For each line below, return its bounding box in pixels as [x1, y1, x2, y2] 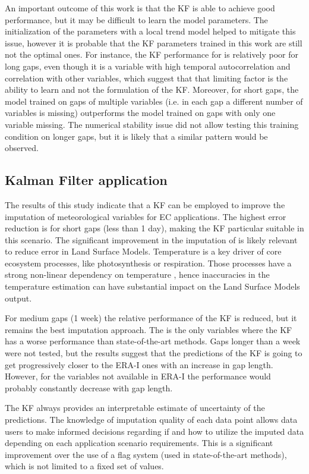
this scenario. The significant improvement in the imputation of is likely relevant [5, 233, 298, 246]
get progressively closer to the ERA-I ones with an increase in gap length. [5, 358, 273, 371]
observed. [5, 142, 39, 154]
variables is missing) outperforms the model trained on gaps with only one [5, 106, 276, 119]
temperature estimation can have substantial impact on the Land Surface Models [5, 280, 300, 293]
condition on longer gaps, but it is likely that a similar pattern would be [5, 130, 268, 142]
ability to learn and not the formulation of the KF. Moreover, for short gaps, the [5, 83, 299, 96]
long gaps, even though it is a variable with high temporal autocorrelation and [5, 59, 291, 72]
